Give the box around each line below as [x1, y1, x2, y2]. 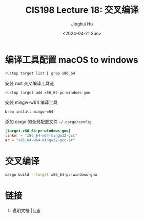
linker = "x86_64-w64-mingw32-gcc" [5, 133, 78, 138]
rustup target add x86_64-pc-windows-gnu [5, 90, 91, 95]
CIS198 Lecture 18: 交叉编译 [25, 4, 139, 16]
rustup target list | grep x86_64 [5, 71, 76, 76]
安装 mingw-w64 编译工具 [5, 99, 58, 105]
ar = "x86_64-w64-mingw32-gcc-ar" [5, 138, 76, 143]
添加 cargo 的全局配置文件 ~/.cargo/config [5, 119, 92, 125]
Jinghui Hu [71, 21, 93, 27]
